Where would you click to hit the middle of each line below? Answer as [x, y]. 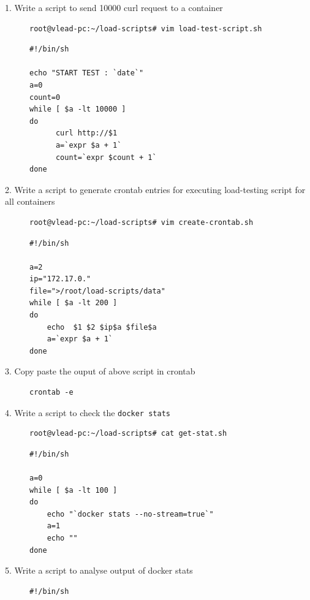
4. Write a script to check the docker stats [88, 412]
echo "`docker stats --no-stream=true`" [130, 514]
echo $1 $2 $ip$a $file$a [102, 327]
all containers [30, 201]
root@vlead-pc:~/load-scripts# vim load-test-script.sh [146, 28]
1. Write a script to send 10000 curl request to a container [114, 7]
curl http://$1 [86, 133]
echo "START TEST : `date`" [87, 73]
